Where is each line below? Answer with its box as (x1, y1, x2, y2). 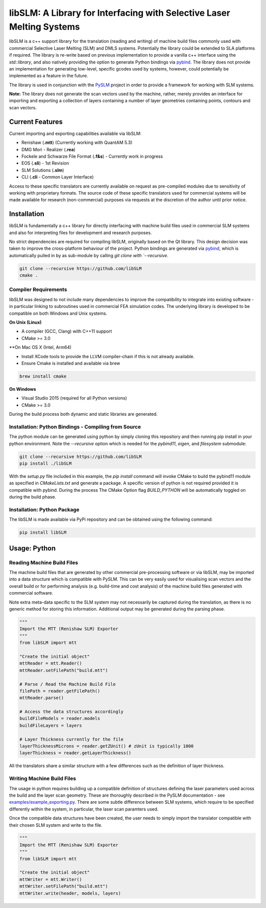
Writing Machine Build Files (9, 775, 76, 782)
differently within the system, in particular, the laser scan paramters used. (9, 806, 159, 812)
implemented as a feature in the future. (9, 73, 88, 79)
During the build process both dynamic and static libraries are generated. (9, 411, 158, 417)
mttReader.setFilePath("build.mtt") (19, 668, 108, 673)
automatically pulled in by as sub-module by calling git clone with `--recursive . (9, 252, 168, 258)
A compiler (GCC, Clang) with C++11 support (21, 328, 112, 335)
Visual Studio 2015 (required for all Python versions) (21, 395, 128, 401)
